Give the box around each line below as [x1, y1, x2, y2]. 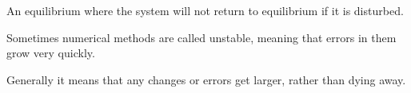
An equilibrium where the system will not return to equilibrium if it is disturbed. [6, 2, 404, 18]
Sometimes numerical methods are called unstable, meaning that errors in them [6, 29, 397, 45]
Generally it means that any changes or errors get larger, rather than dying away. [6, 71, 406, 87]
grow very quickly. [6, 45, 95, 61]
